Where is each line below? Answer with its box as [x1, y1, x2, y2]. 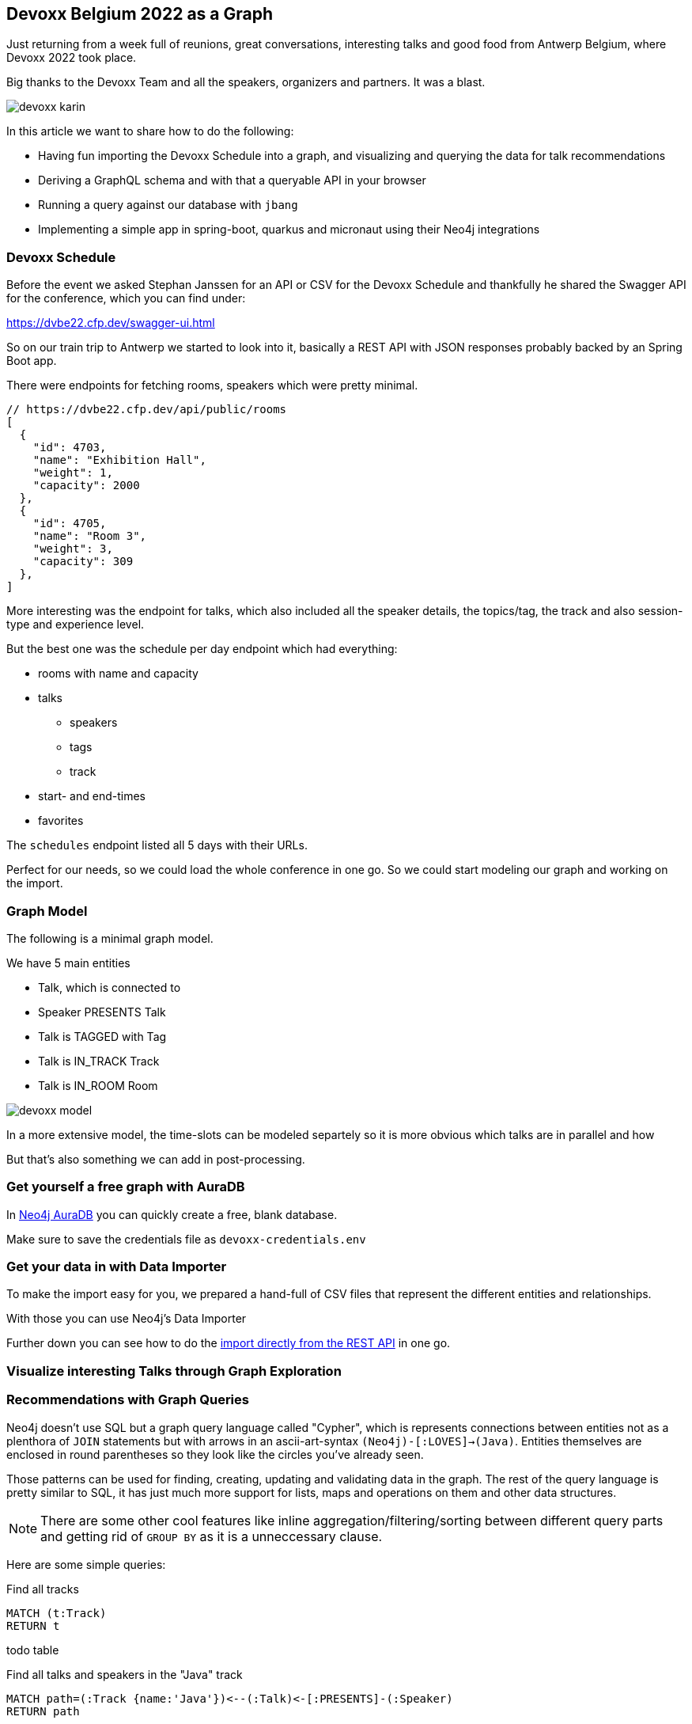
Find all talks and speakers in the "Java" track [6, 1667, 243, 1681]
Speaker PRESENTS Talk [38, 1004, 166, 1019]
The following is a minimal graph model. [6, 931, 214, 945]
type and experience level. [6, 617, 145, 632]
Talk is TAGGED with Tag [38, 1029, 167, 1043]
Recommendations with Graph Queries [6, 1392, 249, 1408]
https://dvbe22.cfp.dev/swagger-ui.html [6, 316, 215, 330]
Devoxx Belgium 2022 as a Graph [6, 4, 274, 24]
